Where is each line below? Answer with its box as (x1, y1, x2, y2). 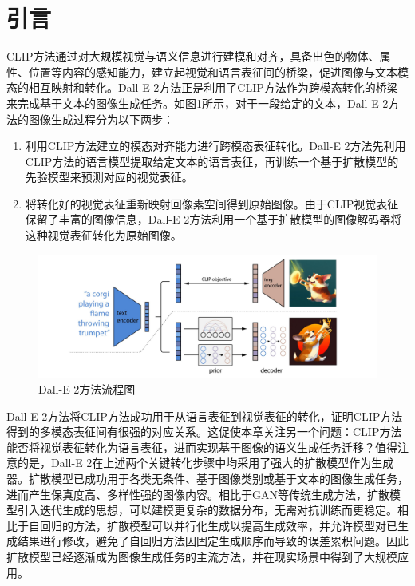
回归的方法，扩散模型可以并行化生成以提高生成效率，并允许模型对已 (39, 517, 397, 533)
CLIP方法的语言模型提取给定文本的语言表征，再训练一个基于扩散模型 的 (25, 152, 399, 169)
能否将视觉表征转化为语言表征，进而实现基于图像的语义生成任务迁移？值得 (6, 438, 397, 455)
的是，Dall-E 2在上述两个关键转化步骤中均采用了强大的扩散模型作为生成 (17, 454, 394, 471)
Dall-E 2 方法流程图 (38, 381, 136, 398)
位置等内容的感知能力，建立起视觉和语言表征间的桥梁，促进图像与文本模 (28, 63, 409, 80)
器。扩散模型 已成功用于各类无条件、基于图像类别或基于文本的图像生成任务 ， (6, 470, 409, 487)
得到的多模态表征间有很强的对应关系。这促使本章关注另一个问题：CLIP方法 (6, 423, 402, 440)
